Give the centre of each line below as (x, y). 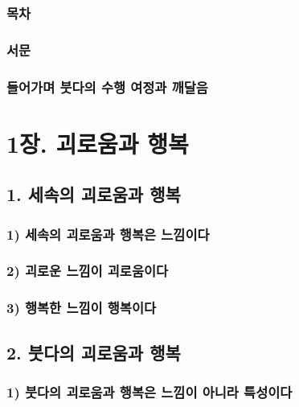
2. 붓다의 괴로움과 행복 (94, 352)
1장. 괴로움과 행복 (98, 143)
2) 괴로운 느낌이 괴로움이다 (88, 271)
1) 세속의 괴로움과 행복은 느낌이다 (108, 234)
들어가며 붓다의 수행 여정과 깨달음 (107, 86)
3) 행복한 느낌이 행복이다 (82, 308)
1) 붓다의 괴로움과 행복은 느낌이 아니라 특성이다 (149, 391)
